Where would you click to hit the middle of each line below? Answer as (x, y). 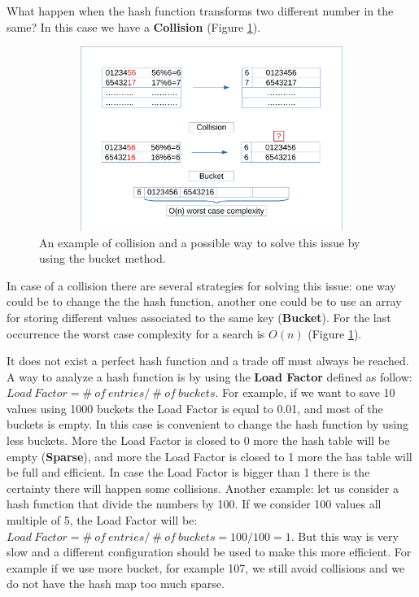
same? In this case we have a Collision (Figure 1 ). (134, 26)
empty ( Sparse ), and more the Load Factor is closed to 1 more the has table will (209, 456)
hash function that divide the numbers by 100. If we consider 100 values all (194, 504)
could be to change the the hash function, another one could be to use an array (204, 301)
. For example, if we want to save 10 (305, 392)
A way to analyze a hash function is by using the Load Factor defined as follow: (209, 376)
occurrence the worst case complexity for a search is (136, 333)
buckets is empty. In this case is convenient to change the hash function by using (208, 424)
